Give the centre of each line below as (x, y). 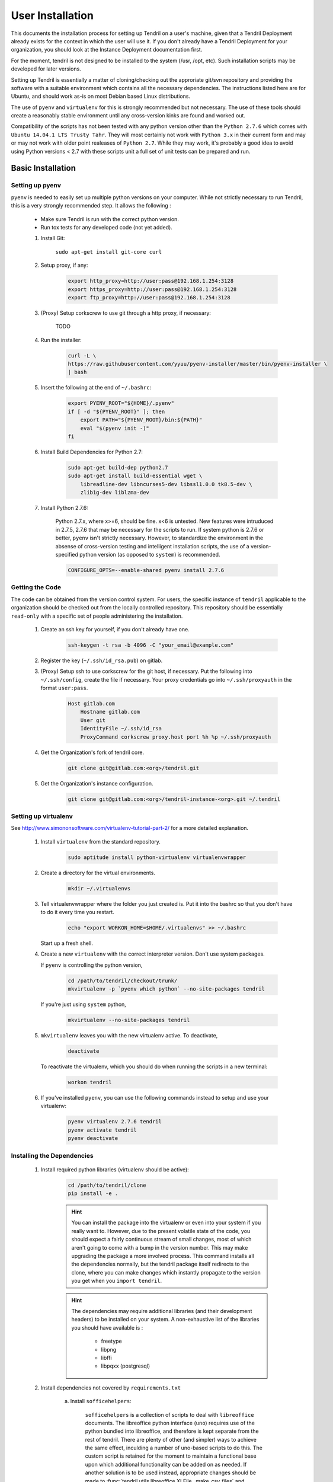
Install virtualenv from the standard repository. (101, 841)
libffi (106, 1358)
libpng (109, 1349)
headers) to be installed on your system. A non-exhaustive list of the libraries (165, 1320)
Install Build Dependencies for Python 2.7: (92, 452)
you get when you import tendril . (117, 1281)
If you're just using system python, (84, 1004)
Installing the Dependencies (52, 1155)
